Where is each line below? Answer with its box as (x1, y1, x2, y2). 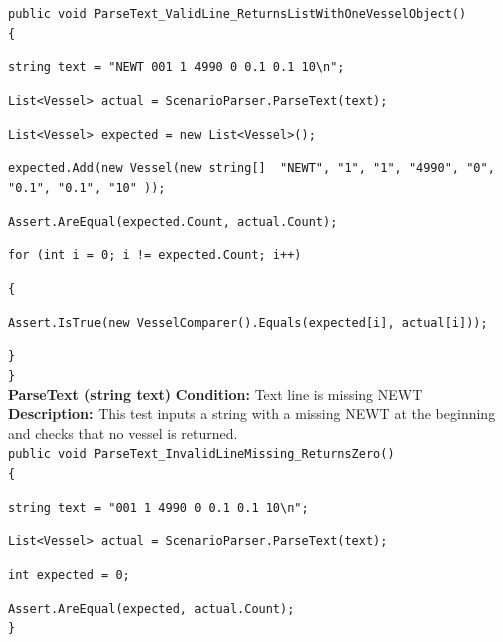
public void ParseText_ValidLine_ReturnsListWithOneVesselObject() (8, 7, 467, 21)
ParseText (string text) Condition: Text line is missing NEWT (8, 383, 423, 404)
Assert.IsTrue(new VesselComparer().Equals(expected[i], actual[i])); (8, 315, 488, 330)
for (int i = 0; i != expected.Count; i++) (8, 248, 302, 263)
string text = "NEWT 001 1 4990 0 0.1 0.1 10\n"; (8, 60, 345, 75)
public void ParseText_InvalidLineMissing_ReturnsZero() (8, 447, 395, 462)
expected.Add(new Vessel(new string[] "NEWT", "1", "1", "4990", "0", (8, 161, 495, 176)
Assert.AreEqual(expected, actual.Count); (8, 601, 295, 616)
